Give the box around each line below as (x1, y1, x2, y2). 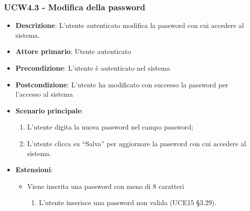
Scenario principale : (15, 105, 83, 115)
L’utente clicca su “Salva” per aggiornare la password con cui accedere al (27, 138, 246, 148)
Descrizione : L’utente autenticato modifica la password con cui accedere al (15, 20, 244, 30)
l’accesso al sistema (15, 89, 73, 99)
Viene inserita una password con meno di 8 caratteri (27, 181, 184, 191)
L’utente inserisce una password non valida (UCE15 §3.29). (39, 197, 217, 208)
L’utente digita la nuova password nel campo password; (27, 122, 194, 132)
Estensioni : (15, 164, 53, 175)
